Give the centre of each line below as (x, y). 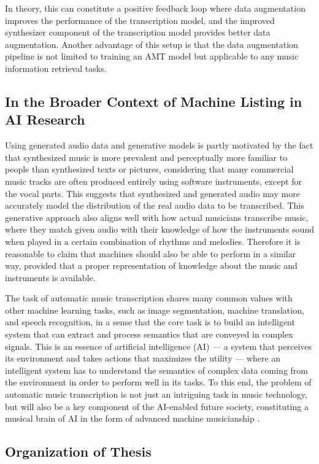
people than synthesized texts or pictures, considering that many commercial (149, 169)
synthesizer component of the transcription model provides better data (138, 32)
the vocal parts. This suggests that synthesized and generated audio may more (152, 193)
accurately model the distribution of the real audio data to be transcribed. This (155, 205)
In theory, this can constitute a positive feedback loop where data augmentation (155, 8)
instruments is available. (50, 277)
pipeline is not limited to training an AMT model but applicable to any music (152, 56)
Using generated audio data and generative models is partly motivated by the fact (159, 145)
